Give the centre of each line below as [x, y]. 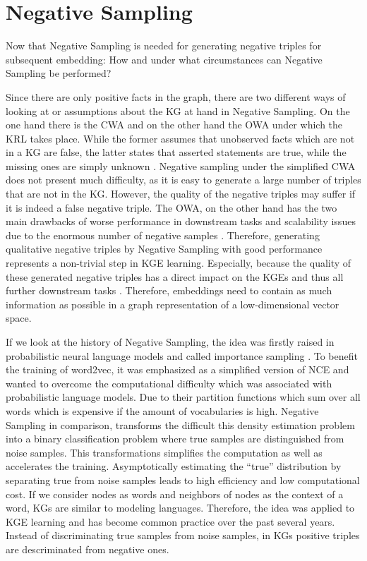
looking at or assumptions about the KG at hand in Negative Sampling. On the [178, 110]
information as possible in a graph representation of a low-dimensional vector [173, 304]
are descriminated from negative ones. [88, 549]
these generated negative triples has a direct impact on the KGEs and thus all [175, 276]
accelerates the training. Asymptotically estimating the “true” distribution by [174, 466]
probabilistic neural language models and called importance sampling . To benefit [182, 355]
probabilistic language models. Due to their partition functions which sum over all [183, 397]
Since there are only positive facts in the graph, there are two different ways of [176, 96]
